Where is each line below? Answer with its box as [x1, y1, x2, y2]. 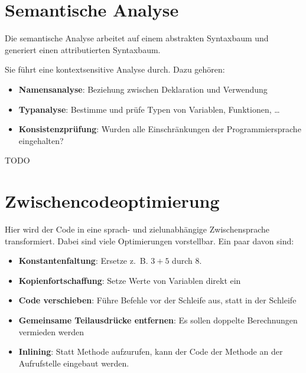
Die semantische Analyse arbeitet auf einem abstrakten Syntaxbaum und [5, 32, 269, 44]
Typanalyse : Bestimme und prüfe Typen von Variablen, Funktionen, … [18, 103, 280, 115]
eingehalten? [18, 134, 64, 146]
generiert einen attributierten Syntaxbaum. [5, 43, 161, 55]
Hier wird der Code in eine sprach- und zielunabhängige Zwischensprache [5, 223, 270, 235]
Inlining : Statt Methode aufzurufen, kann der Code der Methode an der [18, 345, 283, 358]
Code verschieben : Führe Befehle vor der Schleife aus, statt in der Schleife [18, 294, 297, 306]
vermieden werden [18, 325, 84, 338]
